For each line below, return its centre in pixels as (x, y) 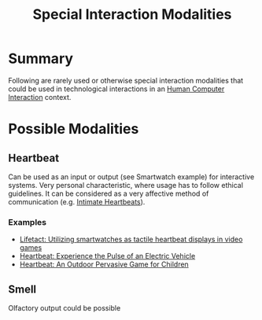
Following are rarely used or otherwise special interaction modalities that (126, 80)
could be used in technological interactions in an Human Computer (116, 89)
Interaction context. (40, 97)
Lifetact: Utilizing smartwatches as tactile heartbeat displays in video (131, 239)
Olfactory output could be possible (65, 308)
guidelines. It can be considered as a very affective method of (109, 193)
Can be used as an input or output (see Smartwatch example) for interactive (131, 177)
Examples (28, 222)
